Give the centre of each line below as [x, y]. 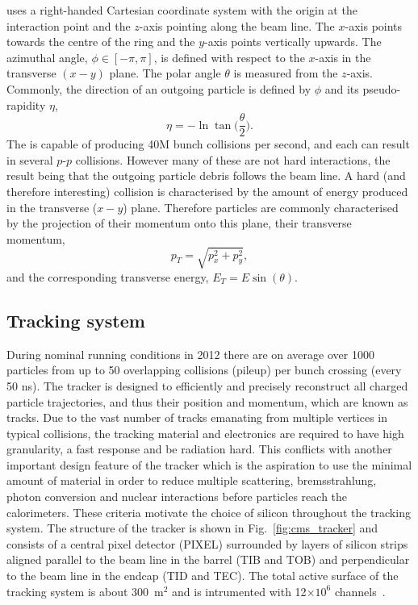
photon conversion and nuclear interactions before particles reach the [177, 497]
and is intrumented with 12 [239, 591]
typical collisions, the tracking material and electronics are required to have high [205, 433]
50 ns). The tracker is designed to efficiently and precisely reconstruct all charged [207, 385]
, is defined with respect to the [229, 57]
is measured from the [286, 73]
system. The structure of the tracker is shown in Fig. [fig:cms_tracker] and [192, 528]
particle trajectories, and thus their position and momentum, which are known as [207, 401]
